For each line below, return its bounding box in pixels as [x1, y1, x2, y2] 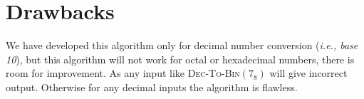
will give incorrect [269, 66, 348, 80]
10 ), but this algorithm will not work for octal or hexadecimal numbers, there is [6, 51, 355, 66]
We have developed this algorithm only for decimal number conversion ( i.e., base [6, 38, 358, 53]
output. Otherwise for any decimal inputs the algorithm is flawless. [6, 79, 298, 94]
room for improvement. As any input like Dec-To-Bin [6, 66, 240, 80]
